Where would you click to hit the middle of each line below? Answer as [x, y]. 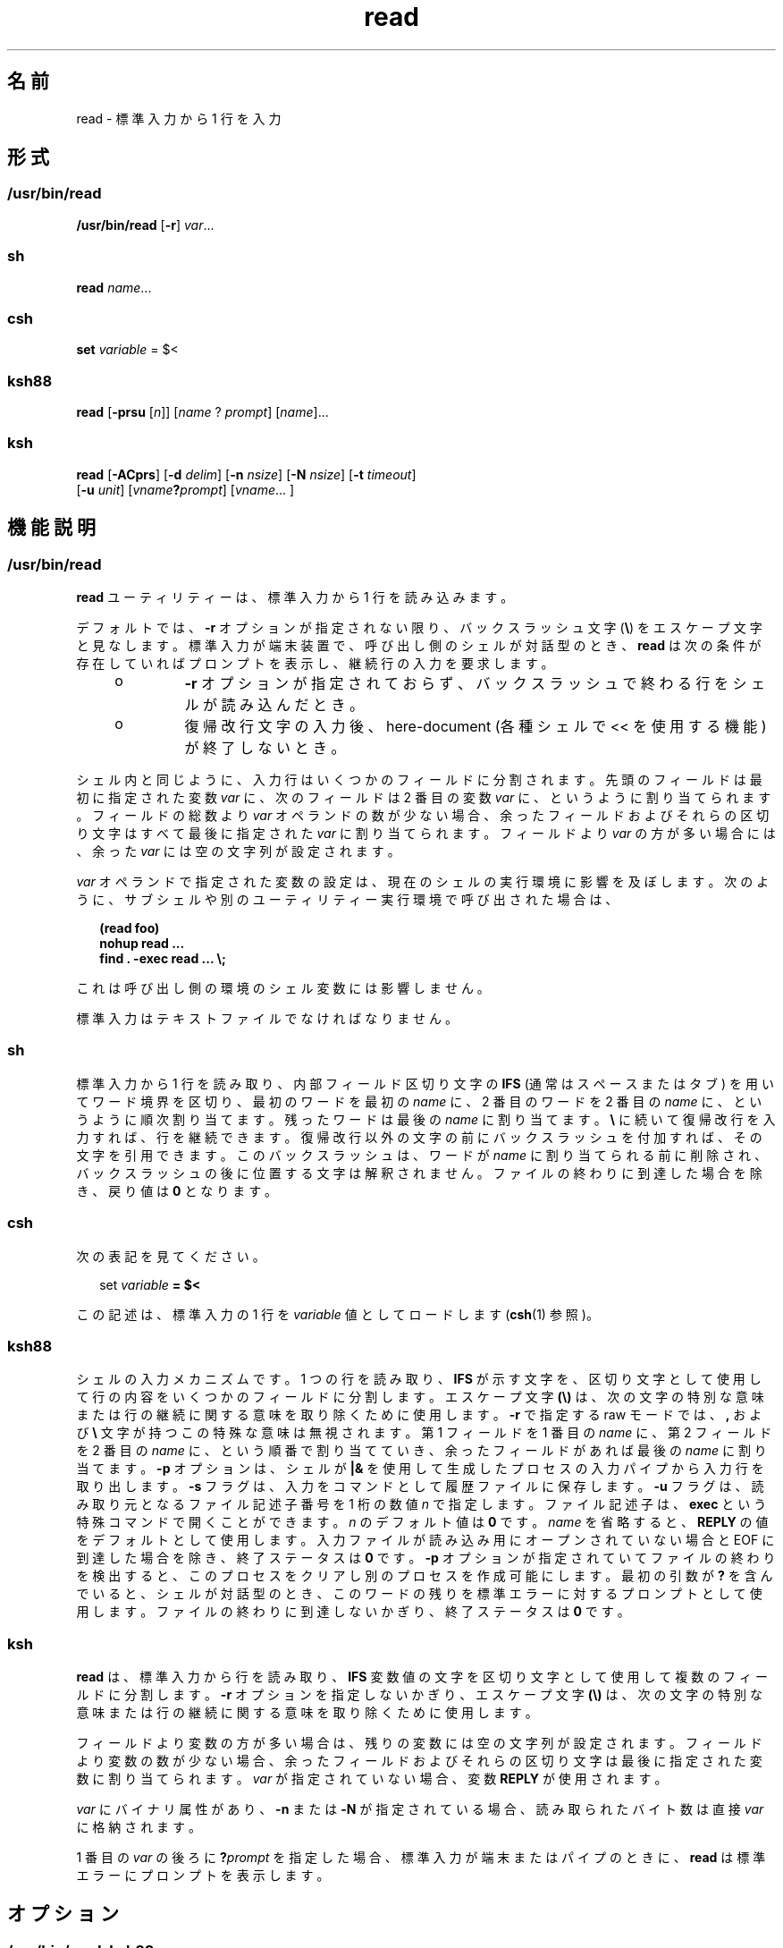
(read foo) [130, 928]
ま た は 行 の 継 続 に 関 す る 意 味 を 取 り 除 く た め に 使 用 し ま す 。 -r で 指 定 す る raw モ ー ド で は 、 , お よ [419, 1415]
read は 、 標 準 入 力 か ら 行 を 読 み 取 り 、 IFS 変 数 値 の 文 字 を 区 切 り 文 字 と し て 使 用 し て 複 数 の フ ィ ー [422, 1677]
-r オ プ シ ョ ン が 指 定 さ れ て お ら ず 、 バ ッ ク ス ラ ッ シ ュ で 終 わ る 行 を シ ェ [475, 684]
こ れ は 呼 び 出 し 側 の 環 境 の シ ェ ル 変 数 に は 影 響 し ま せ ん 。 [283, 988]
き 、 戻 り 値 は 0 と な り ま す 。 [177, 1190]
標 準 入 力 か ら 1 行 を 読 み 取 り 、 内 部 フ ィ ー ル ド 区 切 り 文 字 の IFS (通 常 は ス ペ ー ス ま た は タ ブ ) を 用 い [425, 1083]
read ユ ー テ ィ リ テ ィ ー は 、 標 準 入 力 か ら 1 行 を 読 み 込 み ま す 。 [295, 597]
